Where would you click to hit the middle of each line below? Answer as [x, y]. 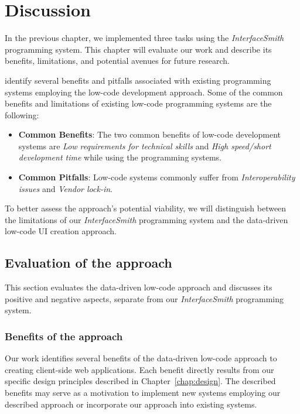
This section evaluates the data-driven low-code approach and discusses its [139, 287]
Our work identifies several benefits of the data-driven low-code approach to [141, 358]
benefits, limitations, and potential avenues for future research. [117, 61]
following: [22, 114]
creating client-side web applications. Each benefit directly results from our [139, 369]
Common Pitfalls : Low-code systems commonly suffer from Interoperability [157, 177]
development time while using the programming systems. [120, 157]
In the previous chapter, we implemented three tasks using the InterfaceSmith [144, 38]
